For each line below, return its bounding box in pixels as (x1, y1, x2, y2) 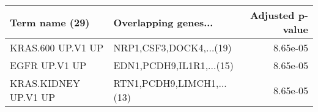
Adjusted (250, 8, 295, 22)
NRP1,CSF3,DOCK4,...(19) (113, 40, 232, 54)
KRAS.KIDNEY (10, 76, 80, 90)
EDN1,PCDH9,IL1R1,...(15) (113, 58, 234, 72)
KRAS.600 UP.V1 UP (10, 40, 104, 54)
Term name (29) (10, 15, 90, 29)
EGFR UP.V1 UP (10, 58, 87, 72)
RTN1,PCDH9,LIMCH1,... (113, 76, 227, 90)
